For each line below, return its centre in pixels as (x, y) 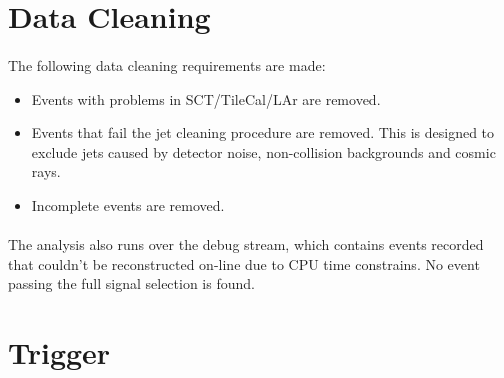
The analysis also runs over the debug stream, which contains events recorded (246, 244)
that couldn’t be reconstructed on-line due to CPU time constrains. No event (244, 263)
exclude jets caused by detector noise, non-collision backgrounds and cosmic (263, 151)
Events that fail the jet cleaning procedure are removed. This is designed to (263, 132)
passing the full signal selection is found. (131, 283)
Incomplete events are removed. (128, 204)
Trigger (59, 352)
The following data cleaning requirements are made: (167, 64)
